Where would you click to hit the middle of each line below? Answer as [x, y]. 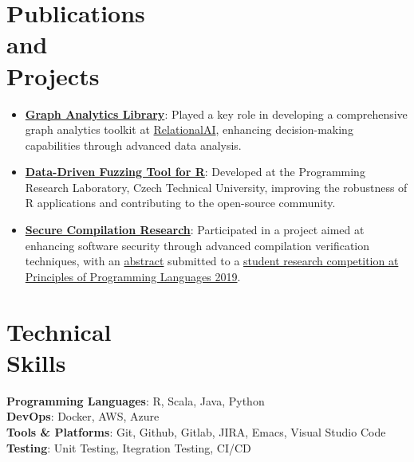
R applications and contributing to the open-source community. [180, 203]
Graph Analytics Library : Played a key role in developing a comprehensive [216, 114]
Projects [53, 75]
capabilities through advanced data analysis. [133, 145]
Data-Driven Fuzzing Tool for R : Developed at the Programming [195, 172]
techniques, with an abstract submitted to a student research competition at [212, 261]
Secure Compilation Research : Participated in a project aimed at [195, 230]
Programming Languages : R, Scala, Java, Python [136, 400]
